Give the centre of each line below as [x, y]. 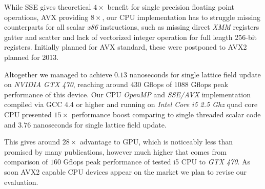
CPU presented [28, 114]
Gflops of [158, 84]
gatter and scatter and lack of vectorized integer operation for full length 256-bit [131, 37]
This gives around [32, 142]
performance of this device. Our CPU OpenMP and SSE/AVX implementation [127, 94]
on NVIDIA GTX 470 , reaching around [66, 84]
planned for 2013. [32, 57]
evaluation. [21, 182]
